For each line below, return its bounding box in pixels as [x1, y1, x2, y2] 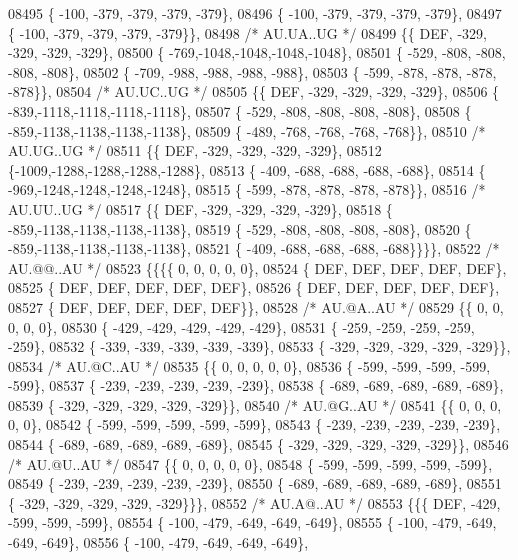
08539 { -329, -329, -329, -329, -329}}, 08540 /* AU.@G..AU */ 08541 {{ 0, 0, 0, [8, 394, 502, 415]
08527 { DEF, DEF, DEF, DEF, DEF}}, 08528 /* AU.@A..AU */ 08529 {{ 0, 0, [8, 296, 504, 317]
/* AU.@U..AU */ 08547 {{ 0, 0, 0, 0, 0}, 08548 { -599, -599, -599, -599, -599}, [8, 453, 493, 474]
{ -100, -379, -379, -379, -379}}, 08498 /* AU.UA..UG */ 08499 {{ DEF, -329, [8, 22, 487, 43]
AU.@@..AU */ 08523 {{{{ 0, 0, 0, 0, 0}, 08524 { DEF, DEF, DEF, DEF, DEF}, [8, 257, 507, 278]
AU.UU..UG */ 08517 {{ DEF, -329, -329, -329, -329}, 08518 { [8, 198, 393, 219]
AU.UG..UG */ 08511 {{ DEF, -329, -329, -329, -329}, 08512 [8, 140, 382, 161]
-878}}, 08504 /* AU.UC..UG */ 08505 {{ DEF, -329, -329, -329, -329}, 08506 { [8, 81, 500, 102]
